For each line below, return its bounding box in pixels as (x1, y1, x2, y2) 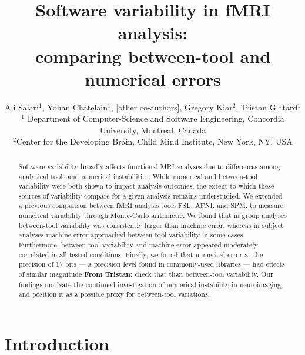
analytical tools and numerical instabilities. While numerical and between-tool (18, 171, 258, 181)
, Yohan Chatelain (42, 101, 108, 113)
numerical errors (85, 66, 221, 91)
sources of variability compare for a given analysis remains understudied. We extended (18, 190, 283, 200)
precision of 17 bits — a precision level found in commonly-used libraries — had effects (18, 259, 285, 269)
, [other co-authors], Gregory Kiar (110, 101, 233, 113)
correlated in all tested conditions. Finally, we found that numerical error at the (18, 249, 263, 259)
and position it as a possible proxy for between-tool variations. (18, 289, 210, 299)
